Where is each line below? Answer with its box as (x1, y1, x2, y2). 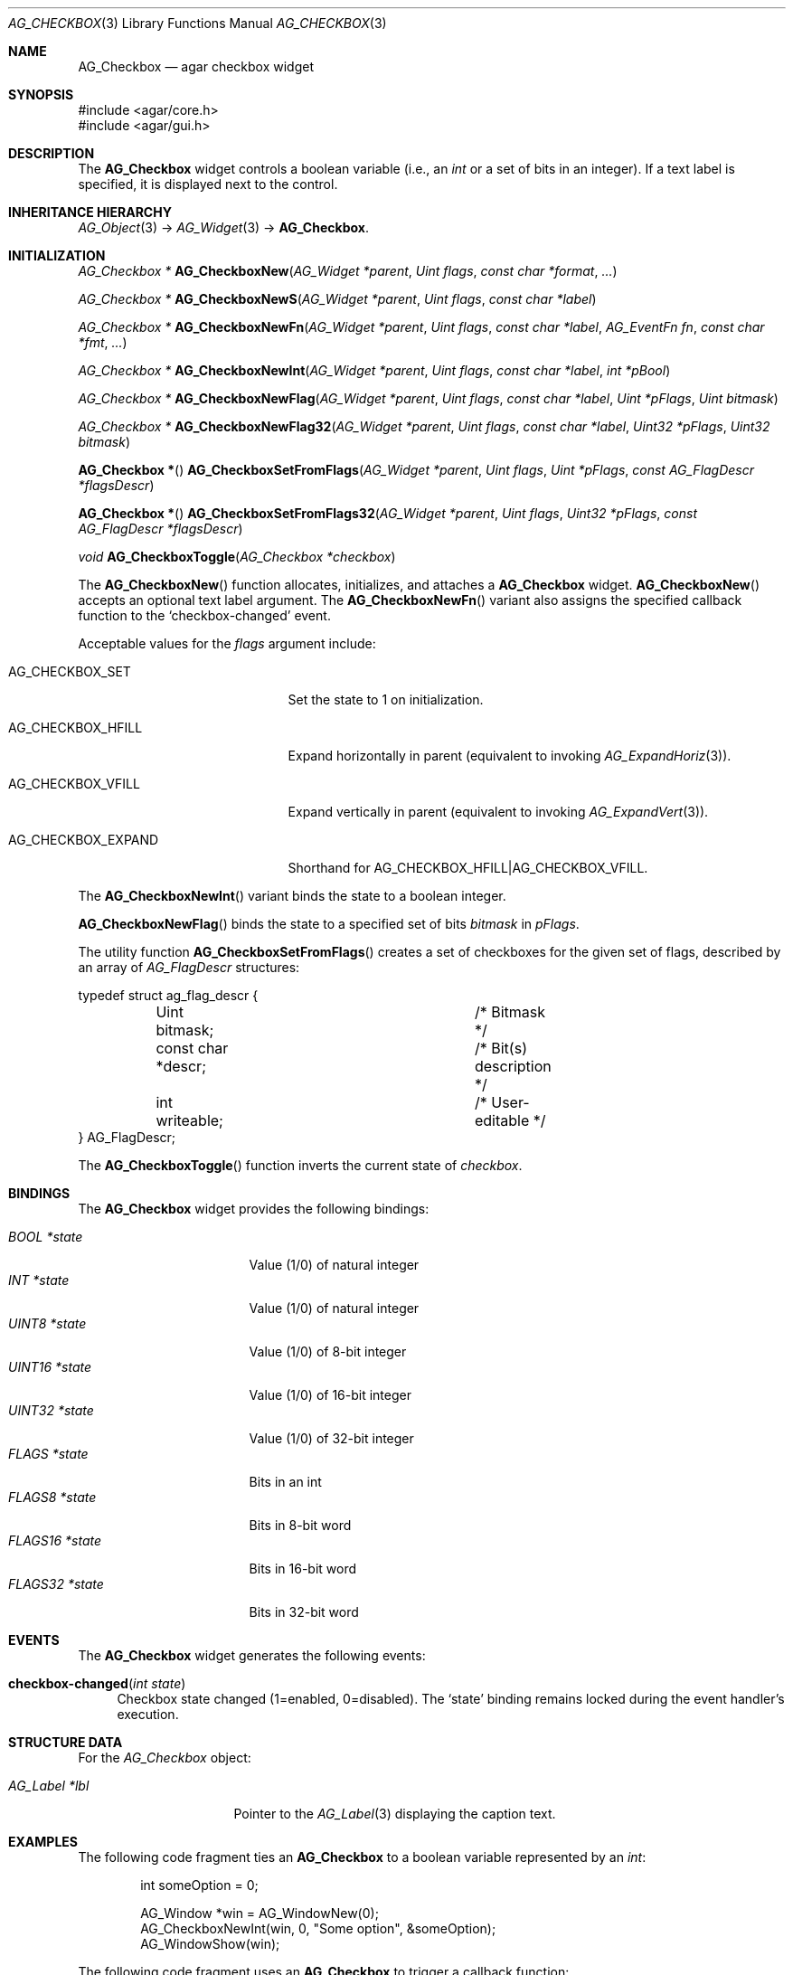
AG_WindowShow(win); (140, 1936, 280, 1951)
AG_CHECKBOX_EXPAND (8, 832, 159, 847)
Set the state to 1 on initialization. (288, 692, 484, 707)
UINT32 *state (8, 1403, 94, 1418)
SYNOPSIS (8, 87, 74, 102)
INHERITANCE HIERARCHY (8, 204, 172, 220)
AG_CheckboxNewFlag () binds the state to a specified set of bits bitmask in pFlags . (78, 916, 580, 931)
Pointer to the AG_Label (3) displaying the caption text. (233, 1806, 556, 1821)
